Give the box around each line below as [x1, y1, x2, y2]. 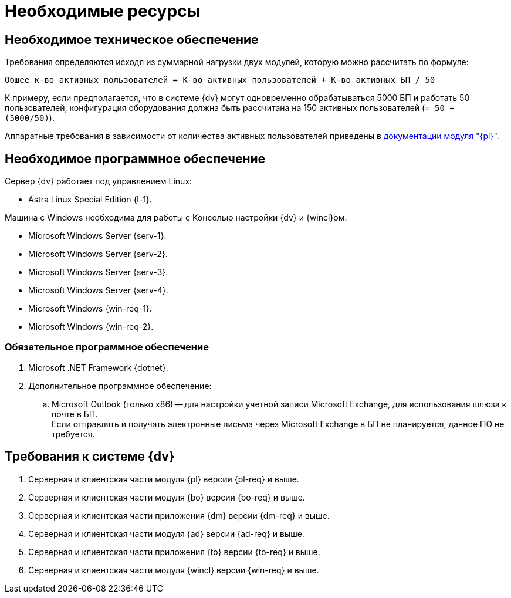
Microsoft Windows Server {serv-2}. [28, 249, 168, 259]
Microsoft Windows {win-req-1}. [28, 303, 152, 314]
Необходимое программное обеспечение [5, 151, 266, 166]
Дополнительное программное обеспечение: [28, 380, 212, 391]
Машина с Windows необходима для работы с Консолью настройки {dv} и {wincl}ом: [5, 212, 347, 223]
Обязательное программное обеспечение [5, 341, 209, 353]
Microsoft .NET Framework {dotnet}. [28, 362, 168, 373]
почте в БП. [52, 408, 98, 419]
